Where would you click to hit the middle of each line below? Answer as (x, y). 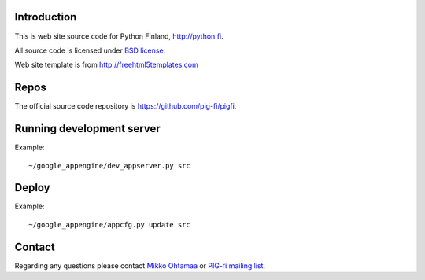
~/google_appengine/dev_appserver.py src (109, 166)
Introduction (46, 17)
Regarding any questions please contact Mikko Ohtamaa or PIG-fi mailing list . (140, 265)
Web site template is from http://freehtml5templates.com (106, 65)
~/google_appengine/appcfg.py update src (109, 225)
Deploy (32, 188)
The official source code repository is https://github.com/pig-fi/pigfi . (126, 106)
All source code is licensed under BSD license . (90, 50)
